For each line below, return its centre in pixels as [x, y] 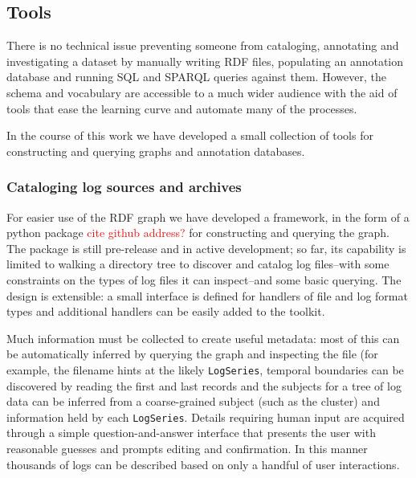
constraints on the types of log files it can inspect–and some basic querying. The [204, 279]
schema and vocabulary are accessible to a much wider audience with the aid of [202, 92]
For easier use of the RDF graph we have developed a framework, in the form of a [208, 217]
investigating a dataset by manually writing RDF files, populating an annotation [205, 61]
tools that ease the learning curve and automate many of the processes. [182, 108]
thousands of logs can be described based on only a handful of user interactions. [203, 464]
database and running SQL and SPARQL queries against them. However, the [196, 77]
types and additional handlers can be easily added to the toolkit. [166, 311]
